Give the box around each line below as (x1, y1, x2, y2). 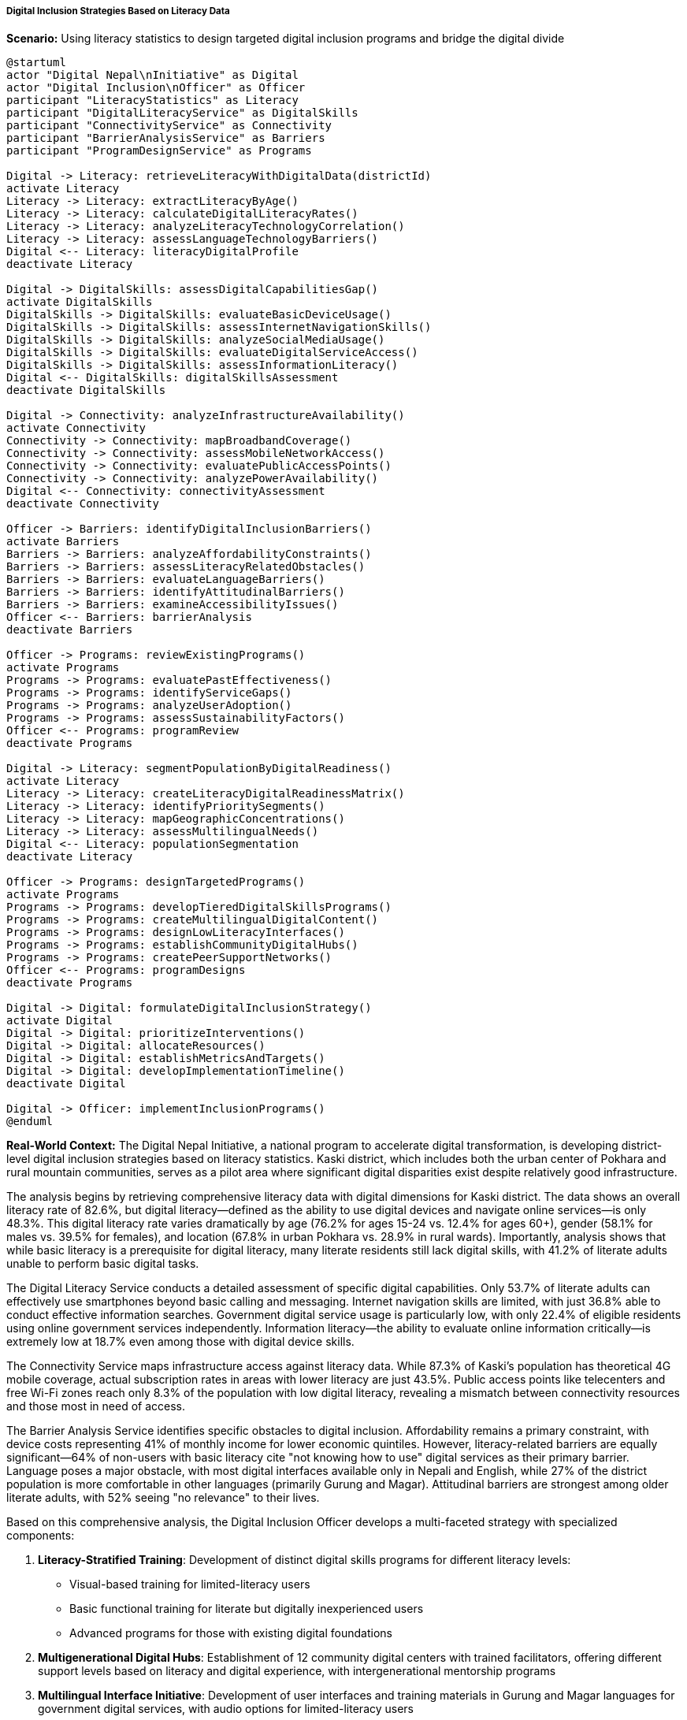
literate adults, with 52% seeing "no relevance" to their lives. (6, 1491, 320, 1505)
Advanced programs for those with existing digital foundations (69, 1626, 392, 1640)
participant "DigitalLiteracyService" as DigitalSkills (6, 106, 358, 120)
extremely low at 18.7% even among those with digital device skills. (6, 1335, 355, 1349)
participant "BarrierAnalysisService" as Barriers (6, 132, 325, 145)
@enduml (6, 1115, 54, 1128)
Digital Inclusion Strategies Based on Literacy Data (6, 6, 230, 17)
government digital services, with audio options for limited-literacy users (38, 1702, 414, 1716)
